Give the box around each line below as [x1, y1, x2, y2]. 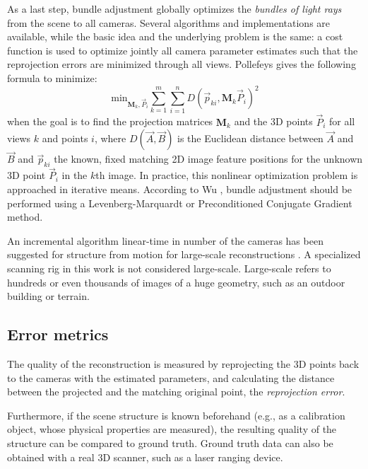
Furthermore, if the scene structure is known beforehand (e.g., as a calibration [7, 407, 345, 422]
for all [329, 114, 355, 129]
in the [61, 168, 88, 183]
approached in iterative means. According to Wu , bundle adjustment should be [7, 182, 352, 197]
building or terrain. [7, 289, 90, 303]
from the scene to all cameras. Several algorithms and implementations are [7, 15, 331, 30]
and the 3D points [234, 114, 313, 129]
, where [94, 131, 126, 146]
